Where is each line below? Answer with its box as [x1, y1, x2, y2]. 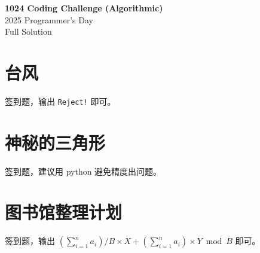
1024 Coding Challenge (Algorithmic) [5, 2, 163, 14]
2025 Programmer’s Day [5, 13, 93, 26]
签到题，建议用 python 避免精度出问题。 [5, 164, 162, 177]
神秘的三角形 [5, 130, 106, 154]
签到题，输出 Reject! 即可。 [5, 95, 116, 107]
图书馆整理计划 [5, 200, 123, 224]
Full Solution [5, 25, 52, 38]
